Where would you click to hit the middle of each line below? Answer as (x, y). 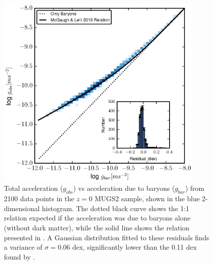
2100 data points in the (39, 199)
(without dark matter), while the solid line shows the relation (97, 228)
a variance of (23, 247)
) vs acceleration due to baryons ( (124, 188)
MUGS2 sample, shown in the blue (147, 199)
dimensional (22, 208)
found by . (19, 256)
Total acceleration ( (34, 188)
